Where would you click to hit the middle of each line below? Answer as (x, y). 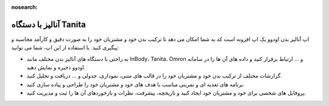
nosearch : (24, 7)
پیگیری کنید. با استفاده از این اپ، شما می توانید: (65, 48)
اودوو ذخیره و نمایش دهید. (56, 68)
